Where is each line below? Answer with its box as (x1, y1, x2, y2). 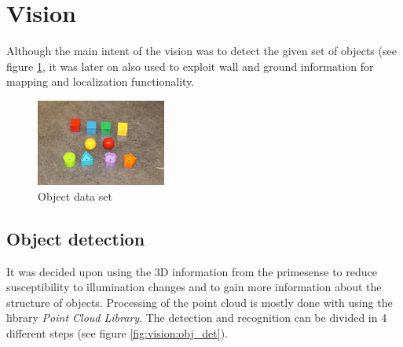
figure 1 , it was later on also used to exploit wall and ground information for (6, 57, 374, 74)
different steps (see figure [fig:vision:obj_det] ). (6, 325, 228, 341)
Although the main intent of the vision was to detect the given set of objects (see (6, 42, 397, 59)
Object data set (38, 187, 112, 204)
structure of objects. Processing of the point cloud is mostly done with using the (6, 293, 393, 310)
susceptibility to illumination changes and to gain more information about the (6, 279, 382, 295)
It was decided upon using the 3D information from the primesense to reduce (6, 263, 377, 279)
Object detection (6, 226, 145, 250)
